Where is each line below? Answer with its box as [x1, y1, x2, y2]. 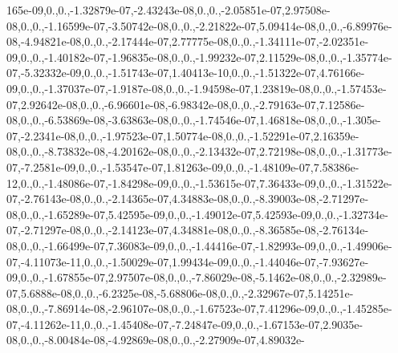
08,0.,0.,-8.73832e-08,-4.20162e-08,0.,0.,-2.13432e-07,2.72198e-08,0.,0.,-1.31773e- [6, 143, 392, 160]
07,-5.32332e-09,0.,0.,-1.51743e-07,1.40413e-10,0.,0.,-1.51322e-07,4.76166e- [6, 64, 365, 81]
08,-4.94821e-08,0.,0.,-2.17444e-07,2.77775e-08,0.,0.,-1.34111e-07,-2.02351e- [6, 33, 369, 50]
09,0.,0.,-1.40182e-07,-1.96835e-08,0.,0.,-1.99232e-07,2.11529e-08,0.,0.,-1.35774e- [6, 48, 392, 65]
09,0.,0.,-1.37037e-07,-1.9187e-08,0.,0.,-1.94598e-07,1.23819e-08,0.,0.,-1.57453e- [6, 79, 387, 96]
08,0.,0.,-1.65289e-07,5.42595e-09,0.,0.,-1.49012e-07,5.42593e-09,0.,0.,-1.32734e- [6, 205, 388, 222]
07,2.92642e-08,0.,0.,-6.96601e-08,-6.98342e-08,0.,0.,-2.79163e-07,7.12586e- [6, 95, 365, 112]
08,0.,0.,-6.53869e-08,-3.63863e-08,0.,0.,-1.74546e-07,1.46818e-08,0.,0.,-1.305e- [6, 112, 381, 128]
